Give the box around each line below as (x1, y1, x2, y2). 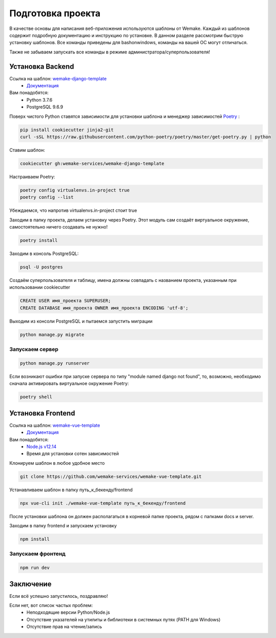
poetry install (20, 238, 58, 243)
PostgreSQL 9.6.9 (26, 104, 63, 110)
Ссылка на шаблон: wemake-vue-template (9, 422, 100, 428)
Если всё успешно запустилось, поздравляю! (9, 593, 108, 599)
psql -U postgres (20, 264, 63, 270)
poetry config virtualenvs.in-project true (20, 187, 130, 193)
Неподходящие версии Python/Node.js (26, 610, 110, 616)
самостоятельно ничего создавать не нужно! (9, 224, 108, 230)
